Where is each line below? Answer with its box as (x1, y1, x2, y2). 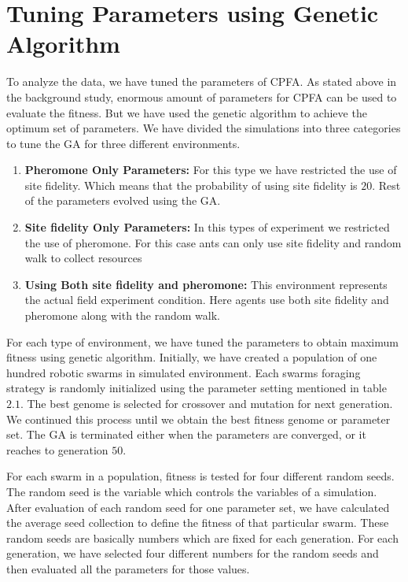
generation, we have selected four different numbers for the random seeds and (6, 545, 379, 562)
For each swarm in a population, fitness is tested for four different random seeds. (6, 468, 395, 484)
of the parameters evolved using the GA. (24, 192, 221, 209)
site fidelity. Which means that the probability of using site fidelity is (24, 176, 358, 193)
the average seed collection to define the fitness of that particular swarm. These (6, 514, 389, 531)
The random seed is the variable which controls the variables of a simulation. (6, 483, 377, 499)
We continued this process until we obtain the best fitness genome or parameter (6, 410, 391, 427)
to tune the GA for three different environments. (6, 135, 241, 151)
